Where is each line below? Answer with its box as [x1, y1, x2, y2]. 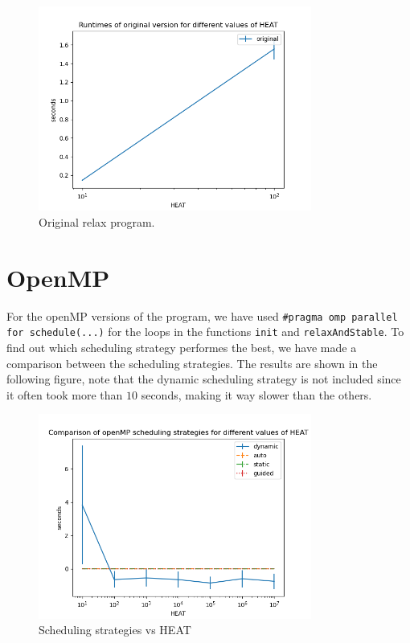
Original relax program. [39, 213, 155, 230]
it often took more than [6, 386, 123, 403]
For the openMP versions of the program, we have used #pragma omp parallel [6, 307, 398, 324]
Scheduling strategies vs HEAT [39, 621, 191, 638]
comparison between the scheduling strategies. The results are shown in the [6, 354, 378, 371]
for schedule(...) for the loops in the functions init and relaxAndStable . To [6, 323, 404, 340]
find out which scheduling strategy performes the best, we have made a [6, 339, 357, 356]
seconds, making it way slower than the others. [141, 386, 372, 403]
